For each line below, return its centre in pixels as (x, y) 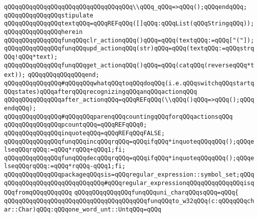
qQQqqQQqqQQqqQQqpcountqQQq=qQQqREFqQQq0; (76, 125)
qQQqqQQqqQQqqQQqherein (43, 32)
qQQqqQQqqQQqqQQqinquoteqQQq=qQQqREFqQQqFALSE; (85, 133)
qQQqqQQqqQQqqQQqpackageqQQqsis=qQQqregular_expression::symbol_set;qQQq (129, 175)
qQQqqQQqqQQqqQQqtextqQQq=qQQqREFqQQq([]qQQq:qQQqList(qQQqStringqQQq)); (129, 24)
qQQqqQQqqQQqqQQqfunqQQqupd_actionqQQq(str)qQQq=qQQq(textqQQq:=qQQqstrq (129, 49)
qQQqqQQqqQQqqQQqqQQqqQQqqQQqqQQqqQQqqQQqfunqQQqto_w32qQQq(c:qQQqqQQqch (129, 201)
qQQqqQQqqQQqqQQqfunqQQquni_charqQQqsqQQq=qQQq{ (156, 193)
